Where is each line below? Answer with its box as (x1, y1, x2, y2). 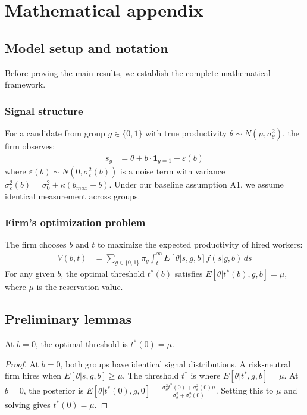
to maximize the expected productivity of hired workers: (97, 238, 303, 251)
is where (190, 369, 221, 382)
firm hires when (5, 369, 62, 382)
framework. (5, 78, 46, 91)
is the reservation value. (36, 280, 123, 293)
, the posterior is (23, 384, 84, 397)
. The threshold (123, 369, 179, 382)
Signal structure (5, 103, 83, 118)
